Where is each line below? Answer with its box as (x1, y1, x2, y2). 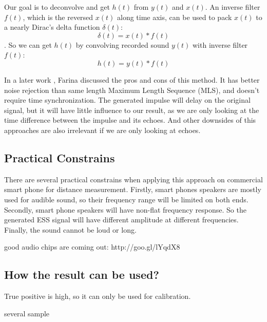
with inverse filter (193, 39, 248, 50)
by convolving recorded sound (75, 39, 169, 50)
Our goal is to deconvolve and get (4, 2, 110, 12)
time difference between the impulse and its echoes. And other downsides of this (4, 115, 256, 125)
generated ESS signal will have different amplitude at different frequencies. (4, 214, 239, 225)
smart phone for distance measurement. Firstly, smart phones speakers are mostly (4, 184, 261, 195)
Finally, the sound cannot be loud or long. (4, 224, 137, 235)
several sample (4, 308, 50, 318)
